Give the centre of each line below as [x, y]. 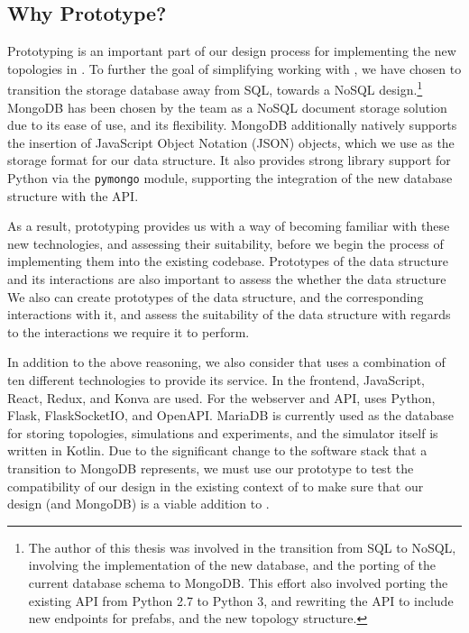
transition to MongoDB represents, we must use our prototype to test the [211, 468]
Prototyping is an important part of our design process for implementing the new [232, 51]
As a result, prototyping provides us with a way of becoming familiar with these [229, 226]
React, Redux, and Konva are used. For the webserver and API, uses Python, [221, 397]
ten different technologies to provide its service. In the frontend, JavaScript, [216, 380]
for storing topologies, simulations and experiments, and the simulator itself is [223, 432]
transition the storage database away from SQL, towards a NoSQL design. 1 [215, 88]
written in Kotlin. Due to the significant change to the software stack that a [217, 450]
